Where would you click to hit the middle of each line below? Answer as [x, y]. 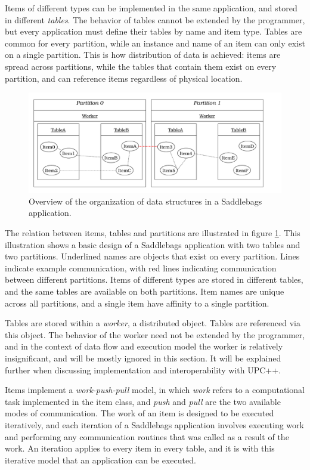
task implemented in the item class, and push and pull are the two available [143, 401]
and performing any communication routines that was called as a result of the [147, 436]
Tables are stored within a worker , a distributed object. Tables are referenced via [153, 323]
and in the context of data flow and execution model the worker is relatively [144, 346]
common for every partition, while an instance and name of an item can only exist [155, 43]
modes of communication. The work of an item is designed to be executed [139, 413]
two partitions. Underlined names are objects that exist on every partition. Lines [152, 256]
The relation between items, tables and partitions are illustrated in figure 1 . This [153, 233]
